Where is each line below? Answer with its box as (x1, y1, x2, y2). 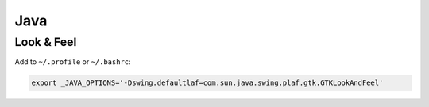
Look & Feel (14, 35, 77, 49)
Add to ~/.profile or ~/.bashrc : (14, 57, 131, 67)
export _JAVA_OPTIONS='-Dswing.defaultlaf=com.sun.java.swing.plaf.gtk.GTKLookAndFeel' (31, 78, 384, 87)
